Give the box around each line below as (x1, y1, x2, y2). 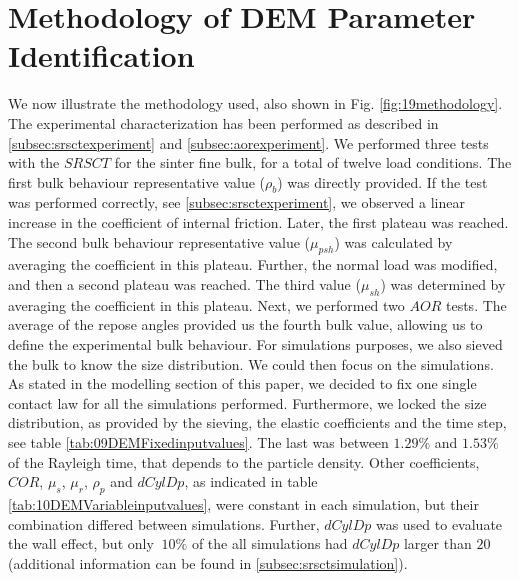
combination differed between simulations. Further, (8, 513, 320, 534)
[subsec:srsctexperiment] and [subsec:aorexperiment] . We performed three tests (8, 132, 489, 153)
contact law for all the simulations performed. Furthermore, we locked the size (8, 392, 487, 413)
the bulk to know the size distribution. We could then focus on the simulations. (8, 353, 494, 374)
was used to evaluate (375, 513, 503, 534)
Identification (8, 35, 195, 76)
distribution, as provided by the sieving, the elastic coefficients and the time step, (8, 412, 507, 433)
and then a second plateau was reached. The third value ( (8, 274, 361, 295)
